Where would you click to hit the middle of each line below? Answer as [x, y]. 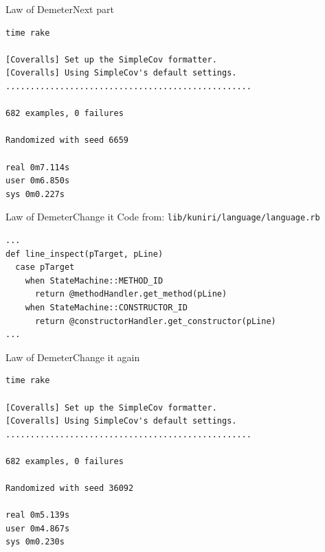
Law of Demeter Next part [60, 9]
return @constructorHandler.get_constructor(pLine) [155, 321]
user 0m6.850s [38, 181]
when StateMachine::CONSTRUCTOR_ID [106, 307]
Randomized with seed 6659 [67, 140]
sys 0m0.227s [35, 194]
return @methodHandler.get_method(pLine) [131, 294]
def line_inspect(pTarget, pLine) [85, 254]
